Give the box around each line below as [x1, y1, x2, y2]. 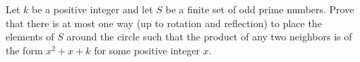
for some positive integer [94, 42, 200, 57]
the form [6, 42, 43, 57]
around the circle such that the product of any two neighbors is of [66, 29, 352, 44]
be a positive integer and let [32, 2, 153, 16]
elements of [6, 29, 54, 44]
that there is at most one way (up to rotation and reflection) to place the [6, 15, 322, 30]
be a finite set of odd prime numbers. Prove [165, 2, 354, 16]
